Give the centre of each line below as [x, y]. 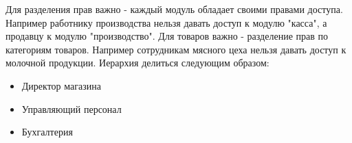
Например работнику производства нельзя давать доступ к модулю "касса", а [166, 22]
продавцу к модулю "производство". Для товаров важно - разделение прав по [167, 36]
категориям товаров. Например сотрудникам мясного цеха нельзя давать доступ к [176, 49]
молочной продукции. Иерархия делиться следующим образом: [137, 63]
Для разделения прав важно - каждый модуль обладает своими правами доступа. [174, 9]
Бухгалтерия [47, 132]
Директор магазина [61, 85]
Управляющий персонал [71, 108]
